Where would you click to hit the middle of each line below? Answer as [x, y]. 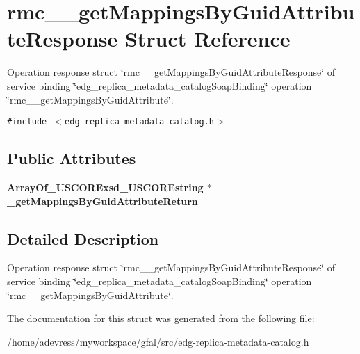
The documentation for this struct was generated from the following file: [161, 318]
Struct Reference [207, 39]
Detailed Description [83, 238]
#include [27, 122]
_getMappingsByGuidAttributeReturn [103, 201]
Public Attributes [72, 158]
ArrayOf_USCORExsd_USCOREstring [105, 187]
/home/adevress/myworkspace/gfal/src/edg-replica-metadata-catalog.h [158, 341]
